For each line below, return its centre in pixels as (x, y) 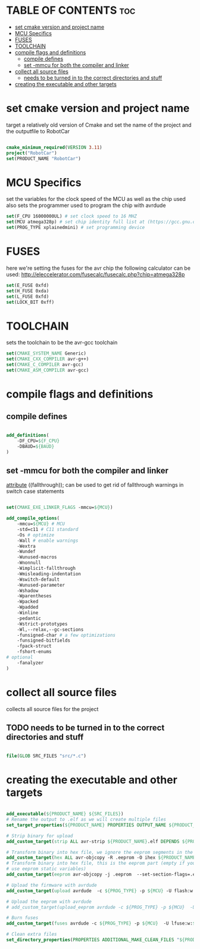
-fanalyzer (30, 663)
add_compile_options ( (33, 518)
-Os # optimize (36, 535)
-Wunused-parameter (41, 585)
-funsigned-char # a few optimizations (66, 635)
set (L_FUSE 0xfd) (28, 297)
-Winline (28, 613)
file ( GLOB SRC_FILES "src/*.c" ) (46, 756)
